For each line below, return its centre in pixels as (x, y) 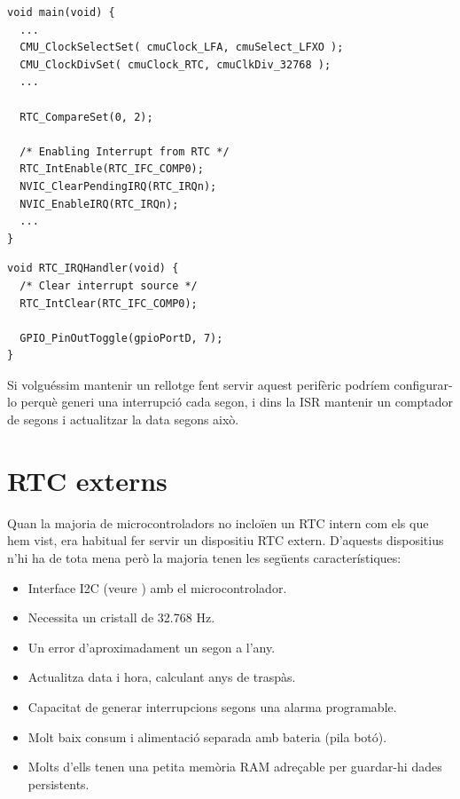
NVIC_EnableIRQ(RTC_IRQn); (99, 204)
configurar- (423, 384)
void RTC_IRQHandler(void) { (93, 269)
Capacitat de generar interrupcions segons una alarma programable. (212, 706)
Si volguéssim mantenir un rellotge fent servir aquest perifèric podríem (199, 384)
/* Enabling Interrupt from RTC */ (125, 151)
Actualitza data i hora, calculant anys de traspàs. (162, 677)
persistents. (58, 783)
